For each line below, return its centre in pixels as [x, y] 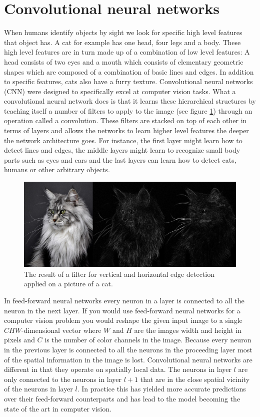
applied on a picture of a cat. [68, 284]
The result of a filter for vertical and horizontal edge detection [119, 274]
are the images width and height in [188, 330]
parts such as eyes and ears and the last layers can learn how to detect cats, [120, 159]
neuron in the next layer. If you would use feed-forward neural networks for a [122, 310]
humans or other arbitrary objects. [57, 169]
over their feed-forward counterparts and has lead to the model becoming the [122, 398]
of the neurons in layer [38, 389]
